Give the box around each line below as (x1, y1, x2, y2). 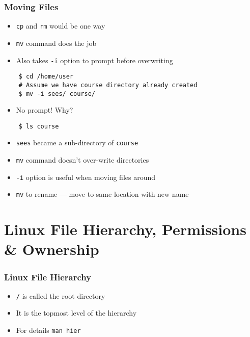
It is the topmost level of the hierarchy (16, 307, 137, 318)
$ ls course (18, 122, 59, 130)
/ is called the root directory (16, 290, 105, 301)
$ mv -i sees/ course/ (18, 90, 95, 97)
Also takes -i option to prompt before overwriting (16, 55, 173, 65)
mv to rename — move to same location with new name (16, 189, 189, 199)
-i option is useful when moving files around (16, 171, 156, 182)
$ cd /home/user (18, 73, 74, 81)
